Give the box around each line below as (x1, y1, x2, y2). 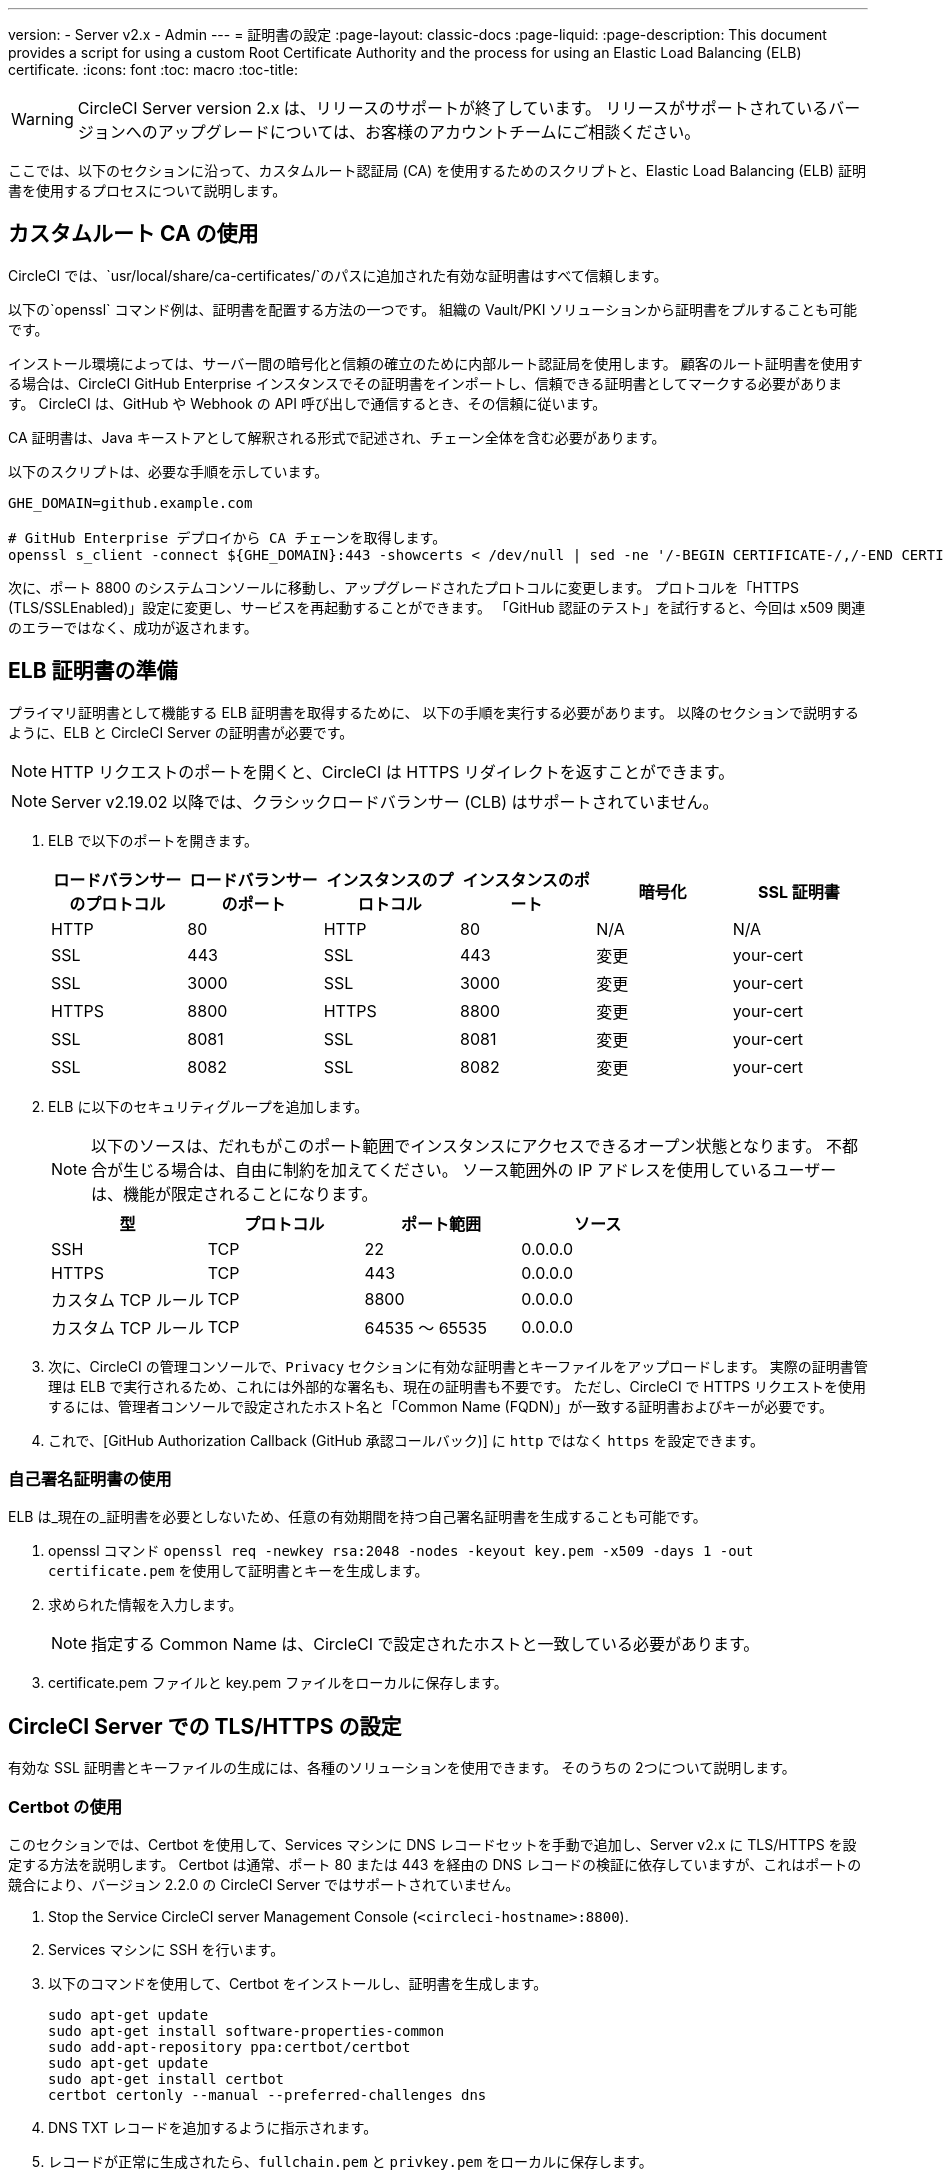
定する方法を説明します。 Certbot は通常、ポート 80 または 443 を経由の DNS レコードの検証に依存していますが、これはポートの (8, 1856, 862, 1874)
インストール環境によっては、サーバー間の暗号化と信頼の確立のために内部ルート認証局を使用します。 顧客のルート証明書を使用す (8, 354, 863, 372)
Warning (11, 109, 74, 129)
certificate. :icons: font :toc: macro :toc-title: (8, 61, 298, 78)
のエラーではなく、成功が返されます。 (8, 618, 258, 636)
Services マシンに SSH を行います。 (48, 1941, 285, 1959)
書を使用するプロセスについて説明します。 (8, 182, 287, 199)
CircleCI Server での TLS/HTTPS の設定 (8, 1713, 402, 1739)
